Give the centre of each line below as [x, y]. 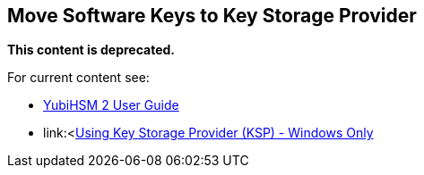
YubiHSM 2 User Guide [111, 105]
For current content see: [78, 78]
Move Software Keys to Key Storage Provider [212, 16]
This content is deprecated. [91, 50]
